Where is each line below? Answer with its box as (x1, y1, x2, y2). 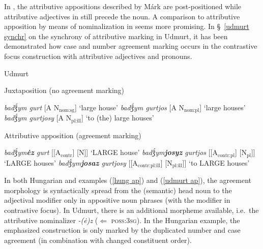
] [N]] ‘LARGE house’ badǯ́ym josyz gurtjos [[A (72, 147, 218, 158)
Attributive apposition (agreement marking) (4, 130, 141, 140)
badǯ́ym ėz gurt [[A (4, 147, 61, 158)
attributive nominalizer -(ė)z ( (4, 214, 98, 225)
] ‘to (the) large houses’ (81, 112, 154, 123)
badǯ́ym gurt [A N (4, 102, 60, 112)
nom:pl (184, 108, 199, 113)
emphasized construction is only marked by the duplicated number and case (4, 225, 241, 235)
